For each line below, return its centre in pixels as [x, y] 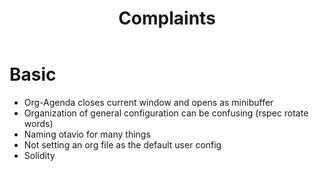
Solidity [39, 155]
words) [38, 123]
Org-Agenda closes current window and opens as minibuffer [148, 102]
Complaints [167, 18]
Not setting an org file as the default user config [122, 144]
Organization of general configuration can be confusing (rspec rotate [166, 113]
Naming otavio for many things [87, 134]
